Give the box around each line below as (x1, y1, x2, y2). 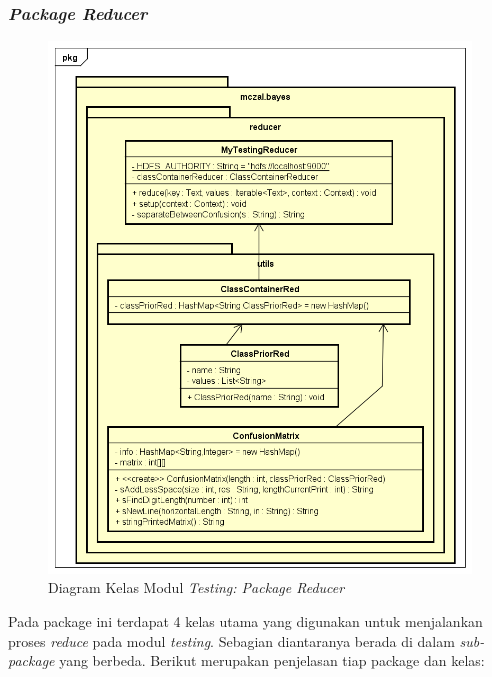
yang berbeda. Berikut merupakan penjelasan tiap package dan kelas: (59, 650, 485, 671)
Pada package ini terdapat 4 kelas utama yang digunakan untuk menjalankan (8, 610, 483, 631)
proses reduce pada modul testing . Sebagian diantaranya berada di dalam (8, 630, 455, 651)
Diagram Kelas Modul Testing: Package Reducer (48, 577, 345, 598)
